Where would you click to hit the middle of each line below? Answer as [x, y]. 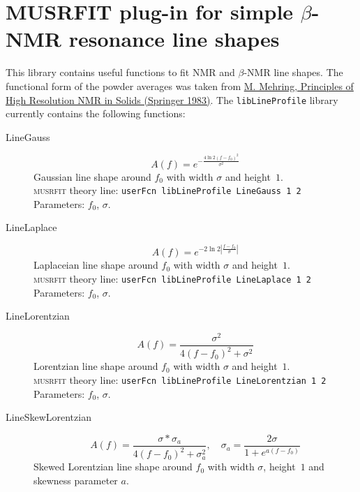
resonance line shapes [174, 39]
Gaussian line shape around [92, 176]
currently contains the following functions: [96, 113]
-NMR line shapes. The [293, 72]
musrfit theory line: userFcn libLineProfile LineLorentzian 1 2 [180, 379]
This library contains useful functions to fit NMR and [120, 72]
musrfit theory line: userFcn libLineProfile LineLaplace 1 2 [172, 279]
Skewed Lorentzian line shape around [113, 467]
